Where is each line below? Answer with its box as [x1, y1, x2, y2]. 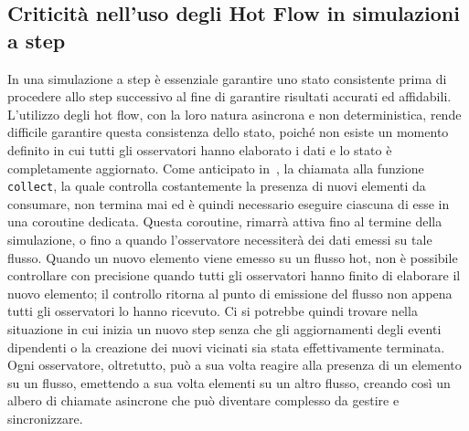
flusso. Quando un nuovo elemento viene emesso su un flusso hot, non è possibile [7, 247, 458, 267]
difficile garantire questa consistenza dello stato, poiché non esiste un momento [7, 122, 449, 142]
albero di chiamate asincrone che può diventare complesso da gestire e [7, 391, 400, 410]
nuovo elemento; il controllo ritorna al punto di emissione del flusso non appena [7, 283, 453, 302]
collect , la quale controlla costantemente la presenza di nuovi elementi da [7, 176, 426, 195]
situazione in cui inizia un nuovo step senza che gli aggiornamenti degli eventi [7, 319, 442, 338]
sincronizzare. [7, 408, 83, 427]
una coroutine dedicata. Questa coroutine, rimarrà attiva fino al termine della [7, 212, 442, 231]
